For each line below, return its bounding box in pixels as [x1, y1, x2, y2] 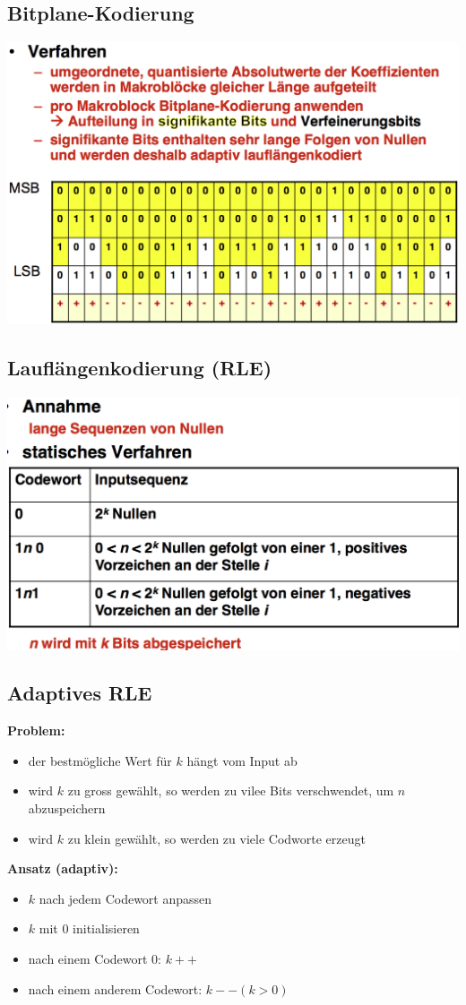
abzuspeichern [28, 799, 106, 818]
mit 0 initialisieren [39, 919, 140, 938]
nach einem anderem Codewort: [28, 979, 203, 998]
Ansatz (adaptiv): [7, 859, 118, 878]
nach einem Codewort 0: [28, 949, 161, 968]
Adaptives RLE [7, 679, 152, 707]
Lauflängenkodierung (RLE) [7, 353, 272, 381]
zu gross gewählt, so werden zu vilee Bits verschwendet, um [67, 781, 394, 800]
